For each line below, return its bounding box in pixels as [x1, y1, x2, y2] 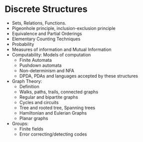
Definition [19, 83, 39, 89]
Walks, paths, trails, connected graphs [19, 89, 98, 95]
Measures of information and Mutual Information [11, 46, 112, 52]
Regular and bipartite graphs [19, 94, 78, 100]
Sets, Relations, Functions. [11, 20, 67, 26]
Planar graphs [19, 115, 48, 121]
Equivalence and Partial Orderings [11, 30, 82, 36]
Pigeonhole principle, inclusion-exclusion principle [11, 25, 116, 31]
